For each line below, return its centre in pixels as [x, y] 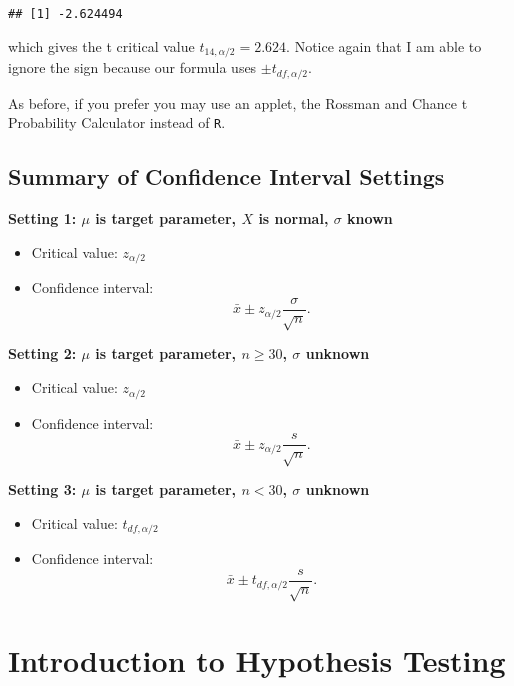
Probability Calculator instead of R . [117, 122]
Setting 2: [42, 353]
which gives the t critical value [101, 45]
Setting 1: [42, 218]
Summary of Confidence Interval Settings [226, 176]
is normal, [293, 218]
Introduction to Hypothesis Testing [257, 659]
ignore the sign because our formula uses [132, 67]
